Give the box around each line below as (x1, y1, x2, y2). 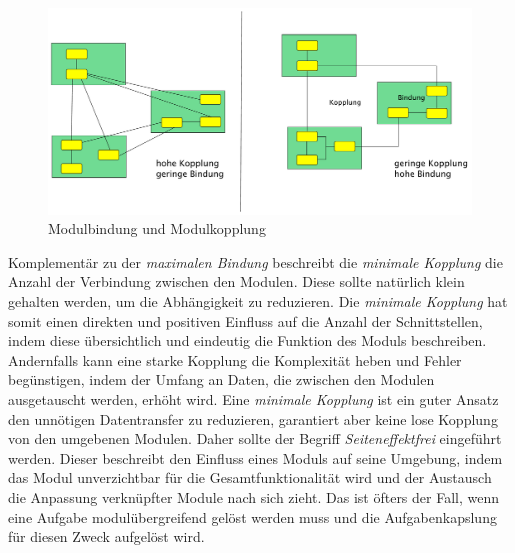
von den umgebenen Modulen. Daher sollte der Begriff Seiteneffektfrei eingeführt (8, 428, 502, 449)
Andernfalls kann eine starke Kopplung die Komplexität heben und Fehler (8, 349, 462, 370)
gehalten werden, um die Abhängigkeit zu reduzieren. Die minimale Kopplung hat (8, 290, 508, 311)
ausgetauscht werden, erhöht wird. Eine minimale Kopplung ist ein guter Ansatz (8, 388, 499, 409)
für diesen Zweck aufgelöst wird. (8, 526, 205, 547)
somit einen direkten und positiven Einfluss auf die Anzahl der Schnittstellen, (8, 310, 483, 331)
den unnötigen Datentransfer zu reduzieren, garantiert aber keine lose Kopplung (8, 408, 498, 429)
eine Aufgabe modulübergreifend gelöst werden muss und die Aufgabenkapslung (8, 506, 497, 527)
